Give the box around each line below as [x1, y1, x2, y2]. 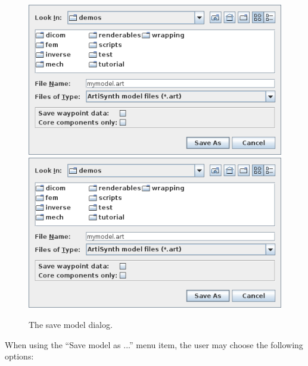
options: [5, 350, 34, 362]
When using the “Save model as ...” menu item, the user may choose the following [5, 338, 303, 351]
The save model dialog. [29, 318, 113, 331]
